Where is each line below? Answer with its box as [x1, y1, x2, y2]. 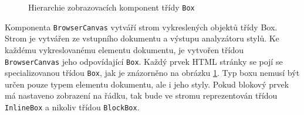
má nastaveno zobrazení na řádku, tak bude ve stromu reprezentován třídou [5, 89, 278, 102]
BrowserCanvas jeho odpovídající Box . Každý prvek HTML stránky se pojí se [5, 55, 283, 67]
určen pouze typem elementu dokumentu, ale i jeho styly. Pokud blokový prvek [5, 78, 289, 90]
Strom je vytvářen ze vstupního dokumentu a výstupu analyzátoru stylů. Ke [5, 32, 279, 44]
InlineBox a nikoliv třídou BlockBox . [5, 101, 140, 113]
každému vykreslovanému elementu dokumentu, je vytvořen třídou [5, 43, 244, 55]
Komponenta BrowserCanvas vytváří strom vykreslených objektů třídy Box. [5, 20, 278, 33]
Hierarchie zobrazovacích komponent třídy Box [28, 1, 195, 13]
